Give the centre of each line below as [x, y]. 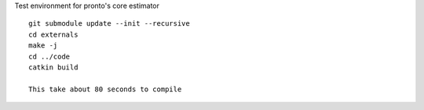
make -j [43, 46]
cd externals [53, 34]
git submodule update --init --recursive [109, 24]
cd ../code [49, 56]
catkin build [53, 67]
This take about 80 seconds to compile [105, 89]
